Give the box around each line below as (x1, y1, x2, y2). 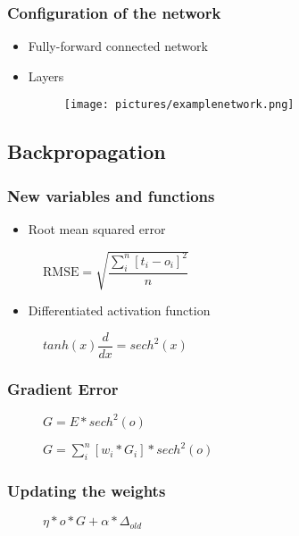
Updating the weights (7, 479, 166, 501)
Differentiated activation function (28, 301, 211, 320)
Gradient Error (7, 377, 119, 399)
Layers (28, 66, 64, 85)
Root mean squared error (28, 220, 166, 239)
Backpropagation (7, 138, 166, 165)
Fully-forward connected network (28, 37, 208, 55)
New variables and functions (7, 184, 215, 206)
